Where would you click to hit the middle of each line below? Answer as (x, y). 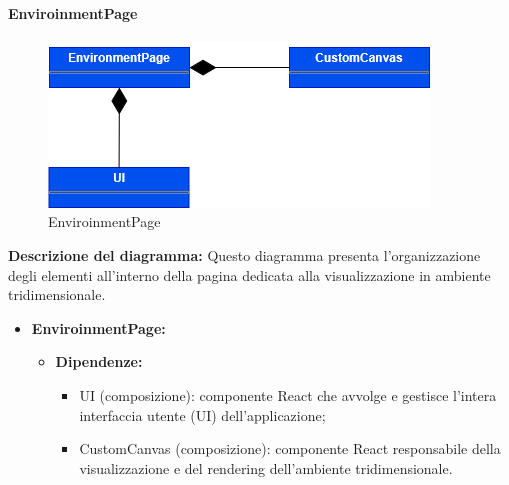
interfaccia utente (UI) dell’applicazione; (202, 414)
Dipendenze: (99, 361)
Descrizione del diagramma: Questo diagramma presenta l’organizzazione (244, 254)
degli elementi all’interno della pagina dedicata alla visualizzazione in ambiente (249, 274)
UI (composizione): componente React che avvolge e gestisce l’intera (288, 394)
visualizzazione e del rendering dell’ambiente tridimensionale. (266, 467)
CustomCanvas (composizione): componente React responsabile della (290, 448)
